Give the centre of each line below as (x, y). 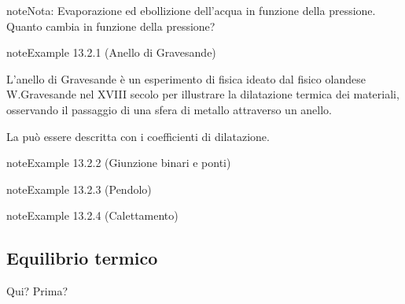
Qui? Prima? (37, 291)
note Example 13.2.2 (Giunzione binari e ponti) (119, 163)
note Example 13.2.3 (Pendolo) (79, 189)
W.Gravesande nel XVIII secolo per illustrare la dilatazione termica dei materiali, (203, 94)
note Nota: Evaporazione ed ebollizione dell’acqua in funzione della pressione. (191, 10)
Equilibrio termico (82, 258)
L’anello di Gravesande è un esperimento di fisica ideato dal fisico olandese (186, 78)
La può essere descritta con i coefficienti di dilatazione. (138, 136)
